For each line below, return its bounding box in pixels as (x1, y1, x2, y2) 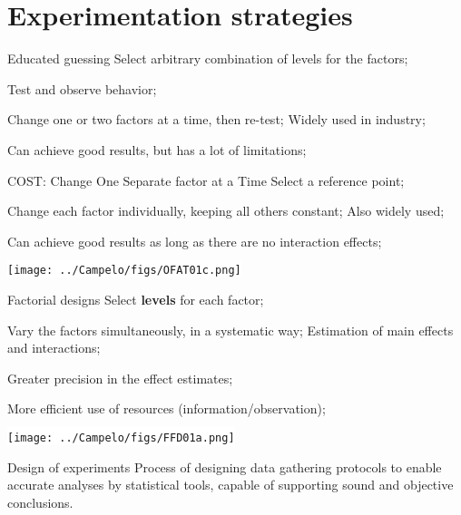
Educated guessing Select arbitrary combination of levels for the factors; (7, 49, 408, 68)
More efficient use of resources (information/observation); (7, 399, 326, 418)
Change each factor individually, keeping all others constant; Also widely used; (7, 201, 445, 220)
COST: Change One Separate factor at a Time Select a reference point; (7, 170, 405, 189)
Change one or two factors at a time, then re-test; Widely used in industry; (7, 110, 426, 129)
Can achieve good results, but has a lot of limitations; (7, 140, 307, 159)
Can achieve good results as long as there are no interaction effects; (7, 231, 382, 250)
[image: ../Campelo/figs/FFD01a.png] (7, 431, 235, 444)
